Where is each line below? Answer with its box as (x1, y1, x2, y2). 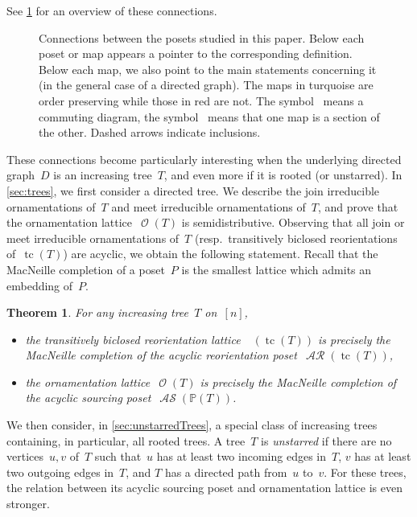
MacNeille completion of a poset (6, 261, 165, 277)
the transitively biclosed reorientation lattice (25, 330, 241, 347)
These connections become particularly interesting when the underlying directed (6, 150, 402, 167)
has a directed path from (164, 463, 287, 480)
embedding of (6, 277, 73, 293)
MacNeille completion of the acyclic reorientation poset (25, 347, 297, 363)
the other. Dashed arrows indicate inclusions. (39, 124, 261, 141)
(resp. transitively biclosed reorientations (194, 229, 398, 246)
